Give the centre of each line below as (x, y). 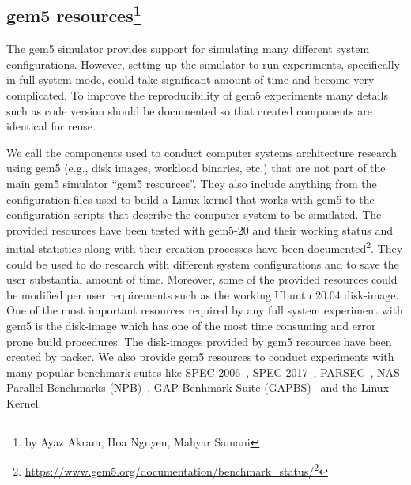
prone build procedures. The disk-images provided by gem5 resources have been (199, 341)
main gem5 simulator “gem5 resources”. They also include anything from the (192, 183)
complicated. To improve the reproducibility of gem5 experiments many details (197, 94)
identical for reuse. (51, 126)
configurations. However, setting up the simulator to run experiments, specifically (203, 64)
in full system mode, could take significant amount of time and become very (190, 79)
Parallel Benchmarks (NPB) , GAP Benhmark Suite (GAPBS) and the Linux (198, 387)
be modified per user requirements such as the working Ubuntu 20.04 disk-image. (203, 294)
